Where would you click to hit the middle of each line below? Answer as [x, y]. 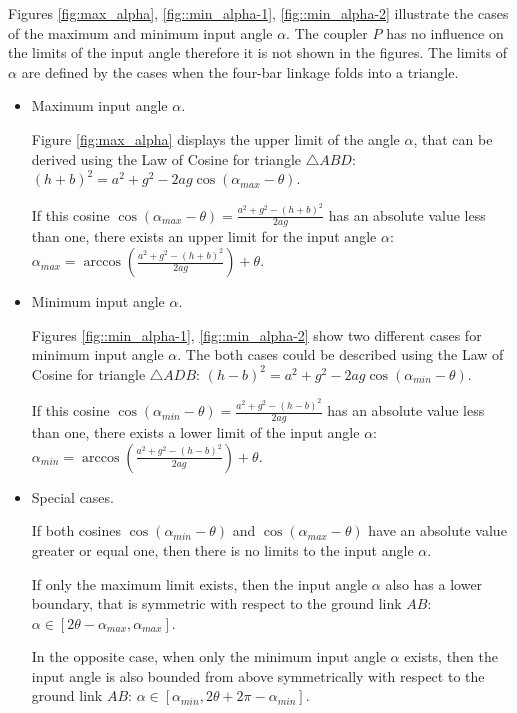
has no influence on [445, 32]
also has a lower [434, 583]
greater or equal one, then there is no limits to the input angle [222, 549]
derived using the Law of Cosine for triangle [166, 158]
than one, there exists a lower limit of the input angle [195, 432]
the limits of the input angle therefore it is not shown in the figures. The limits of [258, 52]
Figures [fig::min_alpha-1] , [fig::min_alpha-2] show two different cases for [256, 334]
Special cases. [72, 496]
